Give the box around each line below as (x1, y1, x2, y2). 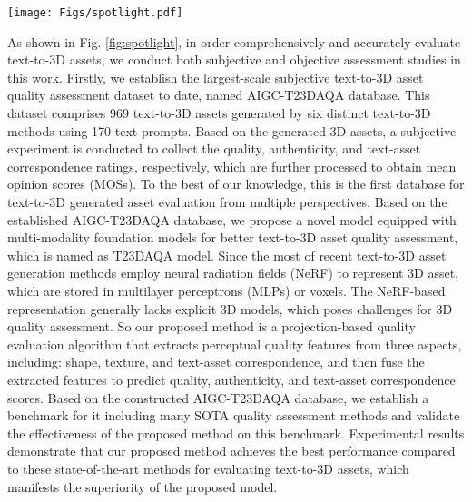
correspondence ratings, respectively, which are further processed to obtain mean (7, 156, 457, 175)
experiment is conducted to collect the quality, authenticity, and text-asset (7, 139, 421, 158)
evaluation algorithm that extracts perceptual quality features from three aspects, (7, 334, 462, 353)
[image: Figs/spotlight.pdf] (7, 6, 183, 19)
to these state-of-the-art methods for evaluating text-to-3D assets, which (7, 458, 409, 477)
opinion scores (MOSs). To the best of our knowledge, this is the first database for (7, 174, 465, 193)
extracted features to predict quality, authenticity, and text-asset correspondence (7, 369, 456, 389)
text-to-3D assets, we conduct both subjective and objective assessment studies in (7, 50, 461, 69)
